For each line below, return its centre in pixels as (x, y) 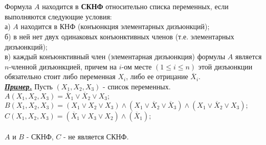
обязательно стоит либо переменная (60, 76)
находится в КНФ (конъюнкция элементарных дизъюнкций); (115, 26)
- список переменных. (137, 86)
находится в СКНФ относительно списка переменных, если (135, 6)
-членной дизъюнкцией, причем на (63, 66)
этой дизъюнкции (225, 66)
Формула (18, 6)
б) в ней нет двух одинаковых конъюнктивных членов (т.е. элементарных (119, 36)
